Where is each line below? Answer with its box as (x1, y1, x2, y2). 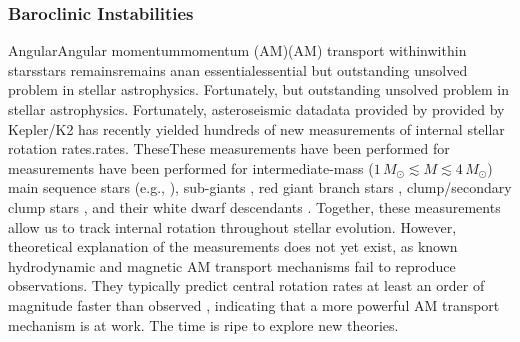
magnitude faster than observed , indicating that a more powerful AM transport (8, 294, 500, 315)
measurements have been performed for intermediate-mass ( (8, 157, 374, 178)
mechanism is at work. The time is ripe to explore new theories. (8, 314, 399, 335)
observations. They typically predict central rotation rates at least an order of (8, 275, 485, 296)
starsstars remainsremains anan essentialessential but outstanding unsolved (8, 59, 468, 80)
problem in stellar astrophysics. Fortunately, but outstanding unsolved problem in (8, 79, 510, 100)
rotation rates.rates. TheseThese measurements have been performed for (8, 138, 450, 159)
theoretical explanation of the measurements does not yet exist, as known (8, 236, 458, 257)
